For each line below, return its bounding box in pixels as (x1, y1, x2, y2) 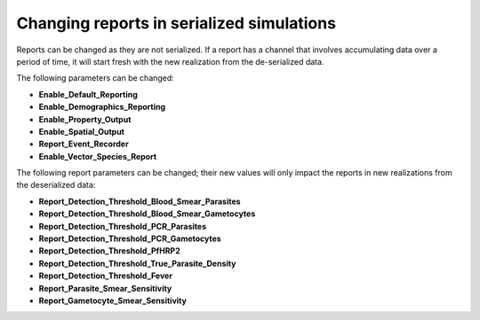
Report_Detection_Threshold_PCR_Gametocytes (38, 233, 221, 244)
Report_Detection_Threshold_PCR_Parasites (38, 221, 207, 231)
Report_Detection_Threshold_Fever (38, 270, 173, 281)
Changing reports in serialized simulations (16, 13, 337, 33)
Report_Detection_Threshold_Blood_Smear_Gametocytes (38, 208, 256, 219)
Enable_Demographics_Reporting (38, 102, 166, 113)
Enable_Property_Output (38, 113, 132, 124)
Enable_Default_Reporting (38, 89, 138, 99)
